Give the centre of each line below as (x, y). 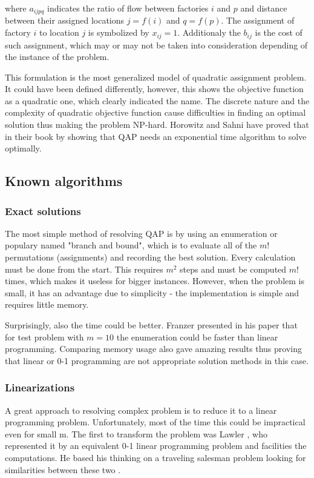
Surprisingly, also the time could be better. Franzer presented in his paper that (151, 325)
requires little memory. (47, 304)
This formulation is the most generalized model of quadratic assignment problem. (156, 77)
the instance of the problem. (57, 57)
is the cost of (279, 32)
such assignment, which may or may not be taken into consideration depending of (156, 45)
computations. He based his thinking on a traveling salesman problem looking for (155, 457)
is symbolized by (119, 32)
